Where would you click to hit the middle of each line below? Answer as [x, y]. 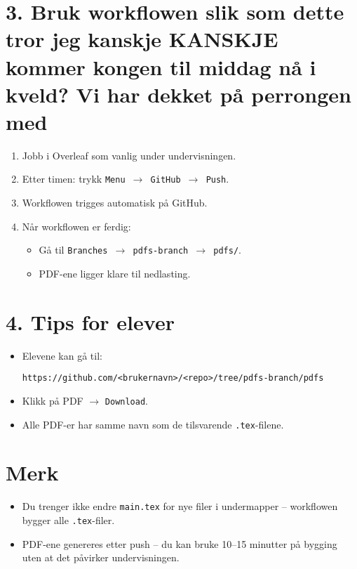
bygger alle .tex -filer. [68, 520]
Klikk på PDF [53, 400]
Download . [126, 400]
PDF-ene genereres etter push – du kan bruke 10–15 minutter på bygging [180, 543]
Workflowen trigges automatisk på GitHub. [115, 203]
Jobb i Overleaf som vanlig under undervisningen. [129, 155]
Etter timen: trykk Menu [74, 179]
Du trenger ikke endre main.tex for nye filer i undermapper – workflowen [180, 506]
